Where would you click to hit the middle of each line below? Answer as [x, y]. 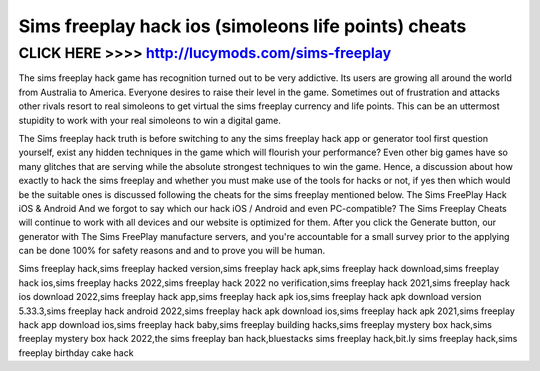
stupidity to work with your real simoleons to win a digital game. [150, 120]
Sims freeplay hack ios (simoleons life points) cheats [242, 26]
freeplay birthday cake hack [76, 352]
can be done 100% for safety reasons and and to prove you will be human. [171, 251]
